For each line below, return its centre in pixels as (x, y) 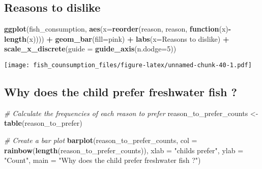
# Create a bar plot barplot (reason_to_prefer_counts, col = (101, 140)
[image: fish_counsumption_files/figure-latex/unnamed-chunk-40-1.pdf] (128, 65)
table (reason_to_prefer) (43, 123)
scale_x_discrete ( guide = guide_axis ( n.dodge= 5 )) (90, 49)
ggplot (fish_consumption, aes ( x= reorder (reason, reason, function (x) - (118, 29)
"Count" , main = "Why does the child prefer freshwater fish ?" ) (103, 160)
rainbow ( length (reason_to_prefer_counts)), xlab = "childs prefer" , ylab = (124, 150)
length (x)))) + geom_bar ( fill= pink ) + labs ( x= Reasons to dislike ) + (117, 38)
